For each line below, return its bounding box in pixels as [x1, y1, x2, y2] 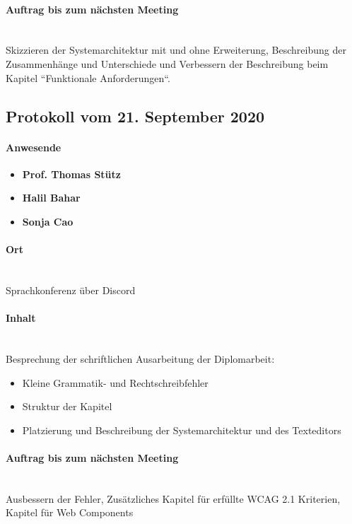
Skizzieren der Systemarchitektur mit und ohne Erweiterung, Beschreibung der [6, 42, 346, 57]
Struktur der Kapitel [22, 399, 112, 414]
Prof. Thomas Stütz [22, 166, 121, 181]
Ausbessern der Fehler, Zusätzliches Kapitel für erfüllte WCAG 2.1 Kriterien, [6, 491, 341, 506]
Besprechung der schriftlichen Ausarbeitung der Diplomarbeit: [6, 351, 275, 366]
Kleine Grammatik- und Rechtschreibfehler [22, 375, 209, 390]
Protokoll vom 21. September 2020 [6, 105, 265, 127]
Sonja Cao [22, 214, 74, 228]
